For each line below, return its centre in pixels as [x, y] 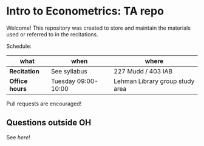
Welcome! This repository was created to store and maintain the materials [99, 28]
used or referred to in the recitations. [52, 34]
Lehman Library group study [154, 81]
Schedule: [19, 46]
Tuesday [63, 81]
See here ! [18, 137]
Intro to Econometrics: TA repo [85, 11]
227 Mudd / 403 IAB [143, 71]
